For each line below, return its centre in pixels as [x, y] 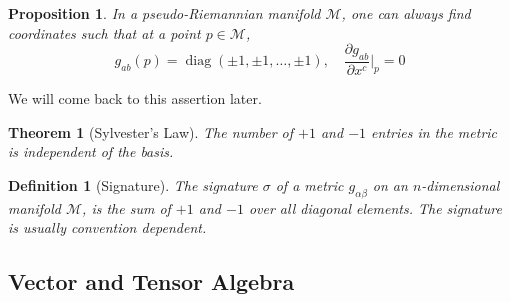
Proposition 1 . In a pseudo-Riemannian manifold [164, 13]
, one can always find [406, 13]
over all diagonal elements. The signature [375, 207]
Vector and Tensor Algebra [151, 281]
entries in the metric [434, 131]
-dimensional [460, 184]
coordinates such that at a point [104, 32]
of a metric [309, 184]
